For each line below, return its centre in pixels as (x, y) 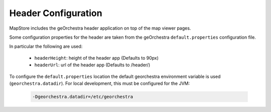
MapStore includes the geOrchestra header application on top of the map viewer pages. (100, 28)
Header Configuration (56, 13)
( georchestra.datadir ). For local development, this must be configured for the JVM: (100, 83)
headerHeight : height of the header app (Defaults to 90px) (97, 58)
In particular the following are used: (46, 46)
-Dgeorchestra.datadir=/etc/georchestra (83, 96)
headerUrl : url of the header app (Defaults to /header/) (92, 65)
